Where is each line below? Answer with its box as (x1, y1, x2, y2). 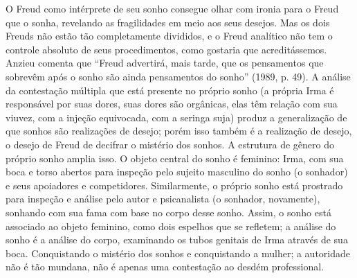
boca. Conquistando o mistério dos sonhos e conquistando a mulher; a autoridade (6, 245, 350, 260)
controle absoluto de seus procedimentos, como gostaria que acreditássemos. (6, 42, 327, 56)
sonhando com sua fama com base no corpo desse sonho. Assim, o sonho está (6, 205, 331, 219)
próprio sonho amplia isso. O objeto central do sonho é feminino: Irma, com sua (6, 150, 344, 165)
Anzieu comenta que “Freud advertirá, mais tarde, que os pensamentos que (6, 55, 324, 70)
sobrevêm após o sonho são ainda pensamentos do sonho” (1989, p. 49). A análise (6, 69, 351, 83)
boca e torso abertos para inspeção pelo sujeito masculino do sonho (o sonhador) (6, 164, 348, 179)
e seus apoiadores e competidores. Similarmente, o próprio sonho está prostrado (6, 177, 343, 192)
